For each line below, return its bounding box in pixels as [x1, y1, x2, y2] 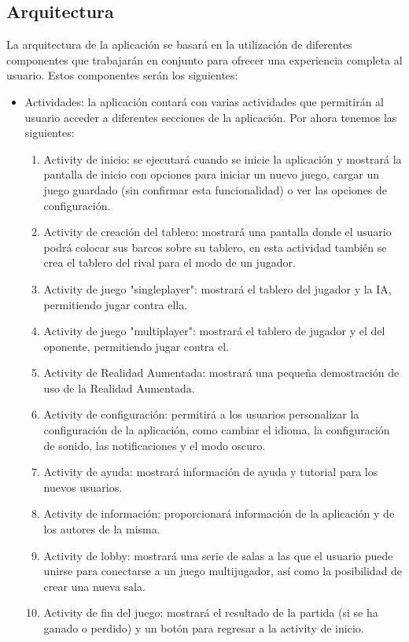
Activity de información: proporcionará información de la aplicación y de [43, 505, 395, 522]
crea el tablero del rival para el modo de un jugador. [43, 254, 296, 271]
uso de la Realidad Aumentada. [43, 379, 195, 396]
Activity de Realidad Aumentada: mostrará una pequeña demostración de [43, 364, 400, 381]
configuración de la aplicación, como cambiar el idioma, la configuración [43, 422, 390, 438]
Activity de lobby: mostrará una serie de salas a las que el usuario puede [43, 547, 393, 563]
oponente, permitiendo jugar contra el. [43, 338, 230, 354]
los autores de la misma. [43, 521, 160, 537]
